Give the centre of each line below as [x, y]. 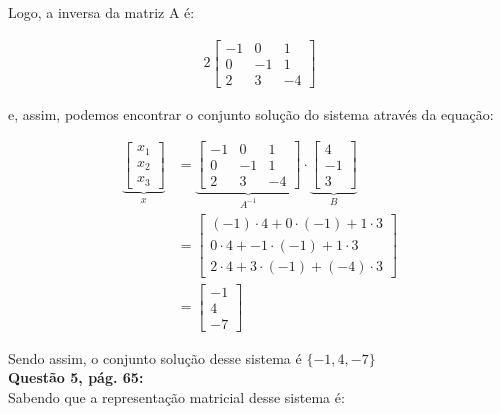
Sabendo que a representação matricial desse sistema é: [176, 396]
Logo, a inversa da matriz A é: [101, 12]
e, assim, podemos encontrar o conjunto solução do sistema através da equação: [251, 113]
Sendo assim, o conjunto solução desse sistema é [155, 357]
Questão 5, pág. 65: [76, 377]
